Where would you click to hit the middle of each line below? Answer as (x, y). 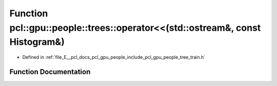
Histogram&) (37, 42)
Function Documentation (50, 72)
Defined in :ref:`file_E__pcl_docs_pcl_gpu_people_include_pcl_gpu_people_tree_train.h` (114, 57)
